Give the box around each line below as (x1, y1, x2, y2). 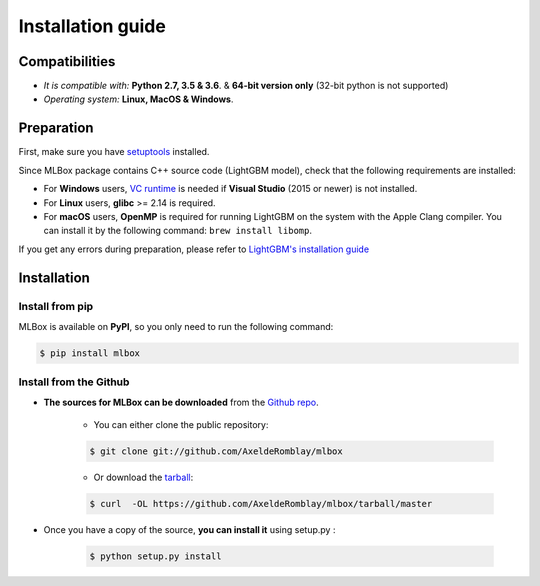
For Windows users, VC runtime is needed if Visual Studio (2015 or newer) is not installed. (43, 183, 418, 195)
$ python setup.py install (89, 550, 222, 562)
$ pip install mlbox (39, 347, 140, 359)
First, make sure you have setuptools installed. (18, 146, 210, 158)
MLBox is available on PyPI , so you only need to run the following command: (18, 320, 334, 332)
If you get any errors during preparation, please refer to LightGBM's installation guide (18, 243, 370, 255)
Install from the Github (18, 375, 130, 389)
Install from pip (18, 300, 94, 314)
